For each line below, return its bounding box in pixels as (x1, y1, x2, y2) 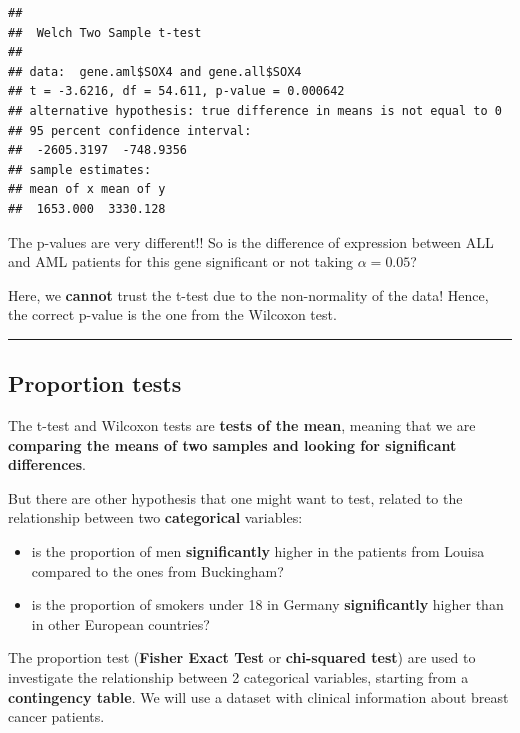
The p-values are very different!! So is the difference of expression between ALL (8, 231, 494, 252)
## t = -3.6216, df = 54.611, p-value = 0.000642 (8, 84, 345, 99)
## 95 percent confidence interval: (8, 123, 252, 138)
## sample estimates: (8, 162, 152, 177)
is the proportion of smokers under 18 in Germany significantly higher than (31, 594, 504, 615)
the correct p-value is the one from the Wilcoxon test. (8, 304, 337, 325)
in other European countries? (31, 613, 210, 634)
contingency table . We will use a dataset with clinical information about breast (8, 686, 509, 707)
